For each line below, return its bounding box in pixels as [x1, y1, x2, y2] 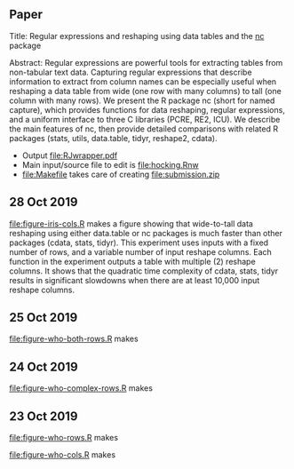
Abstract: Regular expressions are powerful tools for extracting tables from [9, 57, 283, 68]
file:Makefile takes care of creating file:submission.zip [21, 169, 220, 179]
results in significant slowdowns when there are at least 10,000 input [9, 274, 260, 285]
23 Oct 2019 [9, 409, 78, 424]
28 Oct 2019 [9, 195, 78, 210]
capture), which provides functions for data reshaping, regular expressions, [9, 104, 286, 115]
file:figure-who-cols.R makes [9, 449, 116, 460]
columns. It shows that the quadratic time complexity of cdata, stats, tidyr [9, 266, 278, 276]
